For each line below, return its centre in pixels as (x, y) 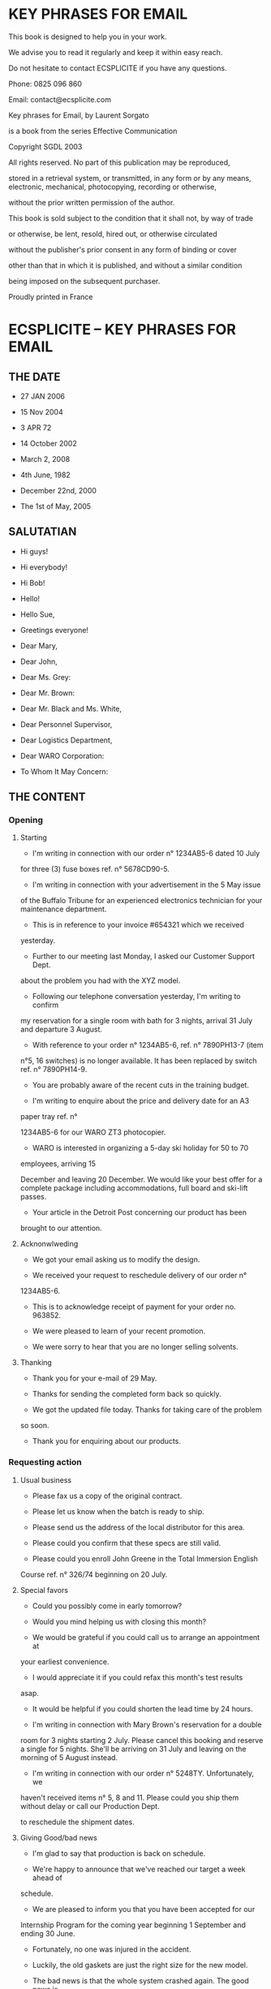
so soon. (35, 1426)
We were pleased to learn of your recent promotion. (118, 1331)
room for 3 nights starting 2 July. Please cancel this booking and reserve (142, 1740)
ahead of (47, 1877)
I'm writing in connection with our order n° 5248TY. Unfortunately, (143, 1773)
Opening (26, 820)
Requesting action (45, 1462)
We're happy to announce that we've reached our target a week (139, 1869)
